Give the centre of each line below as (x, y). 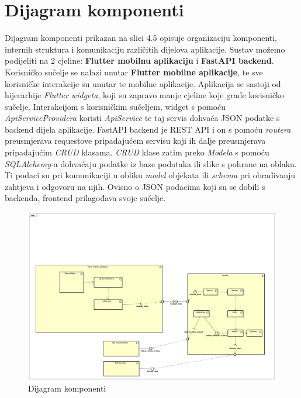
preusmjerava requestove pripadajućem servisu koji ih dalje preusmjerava (135, 141)
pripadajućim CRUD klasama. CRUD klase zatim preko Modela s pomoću (137, 152)
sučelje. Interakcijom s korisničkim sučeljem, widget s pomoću (115, 106)
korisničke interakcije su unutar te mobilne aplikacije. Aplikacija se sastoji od (143, 83)
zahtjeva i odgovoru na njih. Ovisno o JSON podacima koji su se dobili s (135, 186)
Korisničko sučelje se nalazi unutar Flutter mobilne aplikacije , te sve (134, 72)
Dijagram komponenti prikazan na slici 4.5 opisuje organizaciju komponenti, (141, 38)
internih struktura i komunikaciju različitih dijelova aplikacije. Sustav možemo (145, 49)
